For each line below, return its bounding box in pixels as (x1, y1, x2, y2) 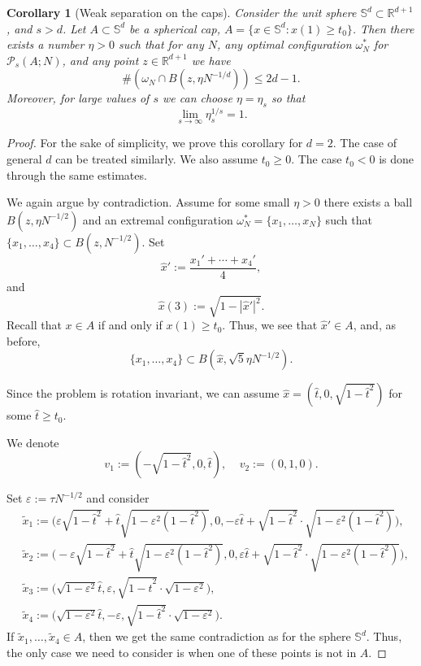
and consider (86, 490, 150, 507)
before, (7, 332, 41, 349)
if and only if (98, 316, 163, 333)
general (7, 150, 42, 168)
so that (271, 89, 306, 107)
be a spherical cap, (129, 20, 220, 37)
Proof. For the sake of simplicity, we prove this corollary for (7, 134, 303, 151)
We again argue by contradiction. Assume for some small (7, 194, 290, 211)
